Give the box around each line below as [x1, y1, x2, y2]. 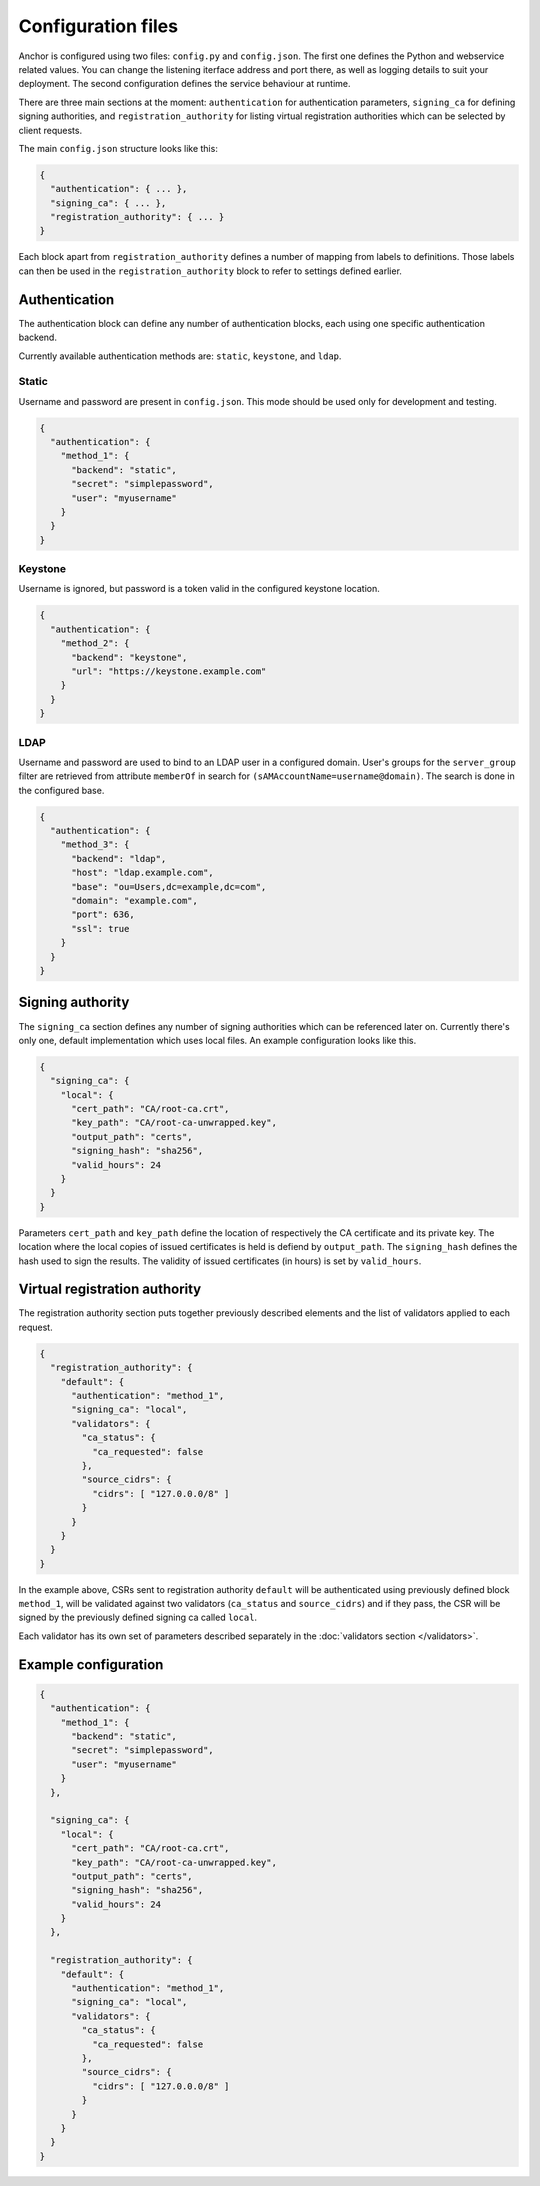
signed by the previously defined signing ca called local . [18, 1611, 258, 1624]
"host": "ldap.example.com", [71, 867, 214, 879]
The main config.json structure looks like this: [18, 142, 219, 154]
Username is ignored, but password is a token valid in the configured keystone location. [18, 583, 380, 595]
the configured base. [18, 784, 105, 796]
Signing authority [18, 994, 130, 1011]
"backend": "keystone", [71, 651, 188, 663]
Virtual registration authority [18, 1281, 202, 1298]
